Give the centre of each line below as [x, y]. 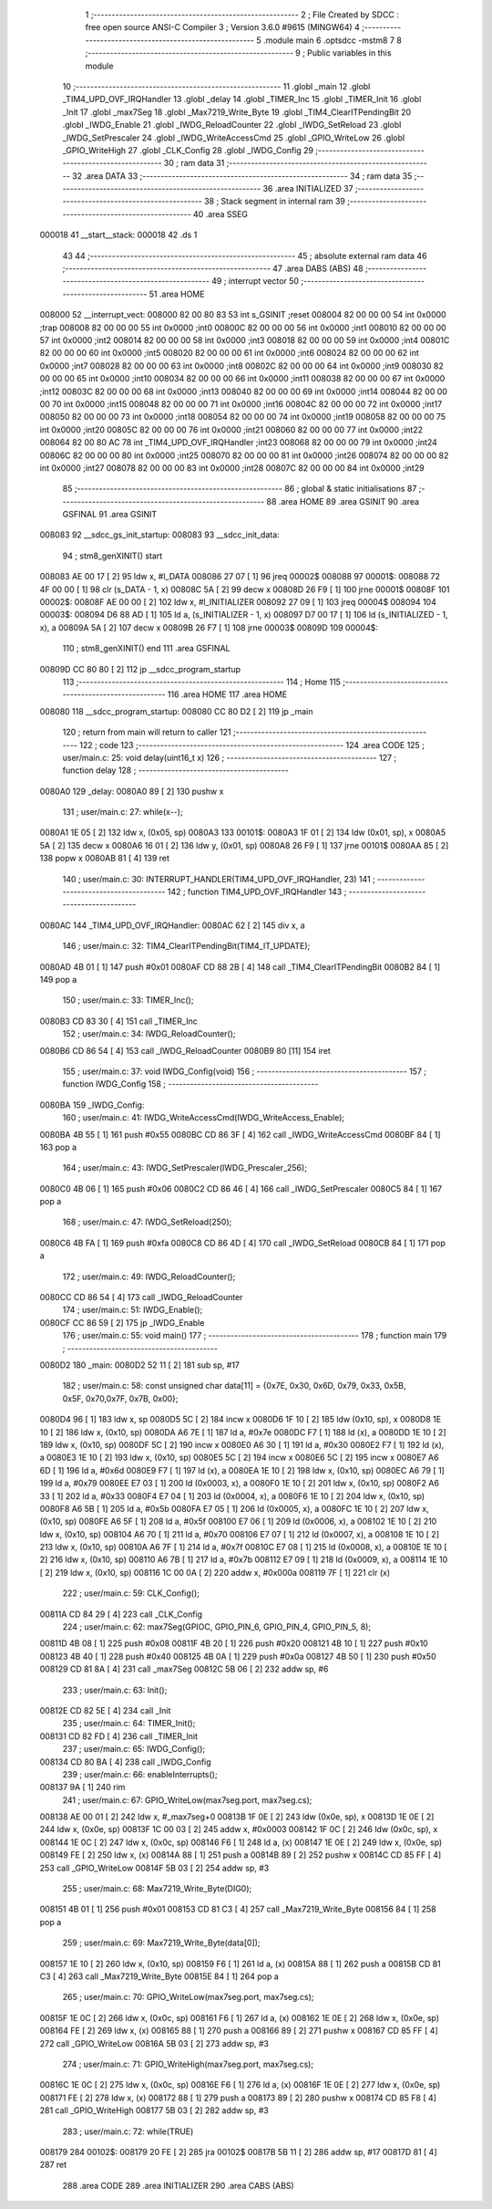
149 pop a [58, 979]
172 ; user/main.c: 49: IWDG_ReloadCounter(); [149, 1276]
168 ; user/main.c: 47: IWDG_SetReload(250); [147, 1222]
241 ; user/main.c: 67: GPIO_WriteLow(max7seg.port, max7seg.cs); [187, 1800]
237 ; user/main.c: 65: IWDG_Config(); [134, 1749]
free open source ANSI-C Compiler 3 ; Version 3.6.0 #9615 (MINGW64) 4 [222, 27]
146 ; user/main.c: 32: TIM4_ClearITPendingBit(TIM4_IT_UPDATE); [186, 946]
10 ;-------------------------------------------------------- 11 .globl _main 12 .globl [216, 86]
